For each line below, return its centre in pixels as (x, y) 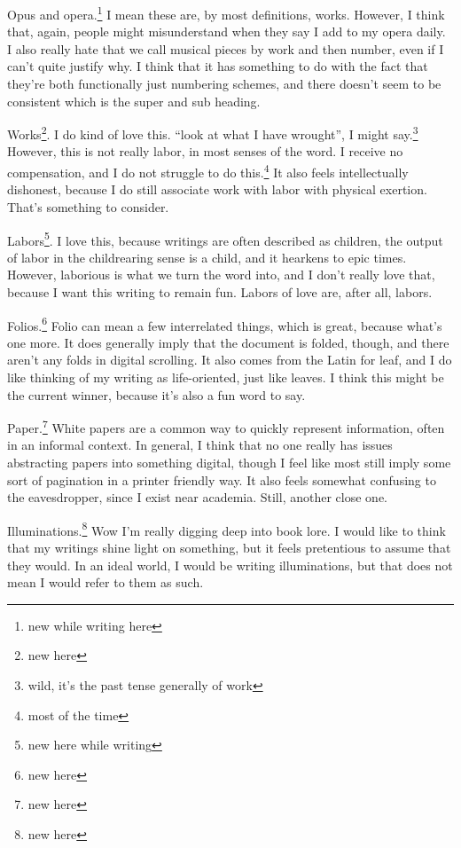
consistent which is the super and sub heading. (134, 101)
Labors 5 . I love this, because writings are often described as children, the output (225, 239)
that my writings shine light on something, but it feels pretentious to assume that (229, 548)
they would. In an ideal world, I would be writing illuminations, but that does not (230, 565)
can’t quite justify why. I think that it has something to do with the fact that (218, 66)
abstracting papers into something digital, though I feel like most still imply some (229, 462)
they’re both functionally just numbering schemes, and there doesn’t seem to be (224, 84)
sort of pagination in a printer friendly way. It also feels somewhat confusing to (222, 479)
